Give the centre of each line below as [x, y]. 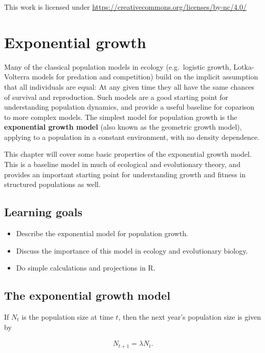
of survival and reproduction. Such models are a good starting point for [116, 97]
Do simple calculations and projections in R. [86, 268]
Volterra [17, 77]
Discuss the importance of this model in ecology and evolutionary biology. [132, 250]
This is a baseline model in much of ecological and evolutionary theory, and [122, 164]
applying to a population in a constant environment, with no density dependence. [132, 137]
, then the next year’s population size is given [190, 317]
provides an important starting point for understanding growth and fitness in [125, 174]
